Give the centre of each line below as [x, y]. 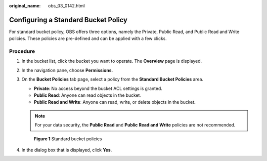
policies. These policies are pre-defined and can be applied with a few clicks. [88, 39]
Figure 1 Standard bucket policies [68, 139]
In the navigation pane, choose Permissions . [67, 70]
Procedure [22, 51]
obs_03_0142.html [67, 6]
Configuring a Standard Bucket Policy [68, 20]
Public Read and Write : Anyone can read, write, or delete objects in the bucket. [115, 102]
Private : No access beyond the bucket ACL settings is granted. [98, 88]
